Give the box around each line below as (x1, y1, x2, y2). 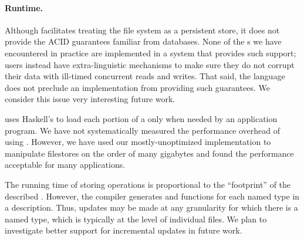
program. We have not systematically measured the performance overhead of (5, 124, 281, 136)
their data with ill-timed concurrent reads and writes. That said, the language (5, 70, 285, 82)
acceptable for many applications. (5, 158, 126, 171)
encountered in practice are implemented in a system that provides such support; (5, 46, 296, 59)
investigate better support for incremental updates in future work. (5, 224, 242, 236)
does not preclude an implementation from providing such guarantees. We (5, 81, 270, 93)
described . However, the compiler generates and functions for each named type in (5, 190, 300, 202)
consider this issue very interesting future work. (5, 93, 175, 105)
